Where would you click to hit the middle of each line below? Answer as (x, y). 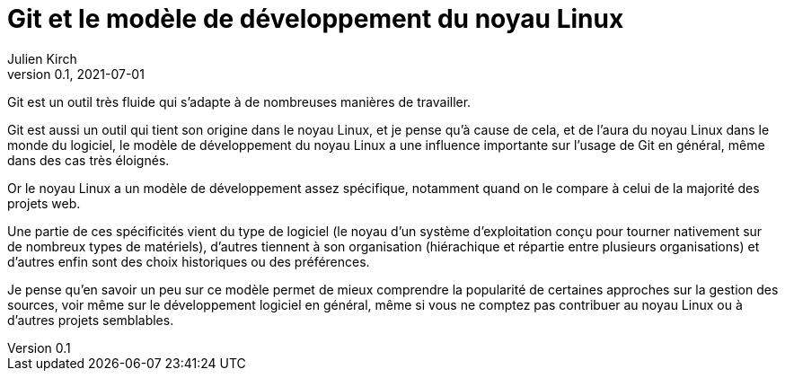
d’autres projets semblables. (91, 320)
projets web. (44, 203)
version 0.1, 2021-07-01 (76, 74)
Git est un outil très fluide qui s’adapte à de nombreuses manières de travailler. (239, 101)
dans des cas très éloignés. (88, 160)
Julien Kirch (42, 58)
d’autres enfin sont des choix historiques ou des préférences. (189, 261)
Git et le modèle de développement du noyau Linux (316, 19)
